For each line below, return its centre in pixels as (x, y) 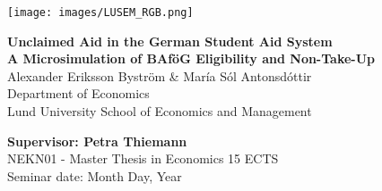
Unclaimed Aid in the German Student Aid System (170, 41)
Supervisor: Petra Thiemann (97, 141)
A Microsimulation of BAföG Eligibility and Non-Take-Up (191, 58)
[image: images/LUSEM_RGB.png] (100, 12)
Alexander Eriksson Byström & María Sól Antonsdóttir (160, 75)
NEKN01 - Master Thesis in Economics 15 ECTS (143, 158)
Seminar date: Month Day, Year (95, 175)
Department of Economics (78, 93)
